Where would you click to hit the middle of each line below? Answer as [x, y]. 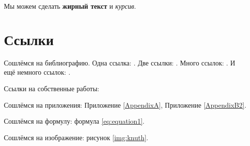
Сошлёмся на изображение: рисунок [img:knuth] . [76, 137]
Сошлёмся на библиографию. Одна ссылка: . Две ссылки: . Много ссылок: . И [120, 62]
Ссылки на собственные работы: [52, 88]
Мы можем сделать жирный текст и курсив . [70, 6]
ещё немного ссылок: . [37, 72]
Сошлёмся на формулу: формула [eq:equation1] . [74, 121]
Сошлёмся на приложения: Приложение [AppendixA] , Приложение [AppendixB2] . [125, 105]
